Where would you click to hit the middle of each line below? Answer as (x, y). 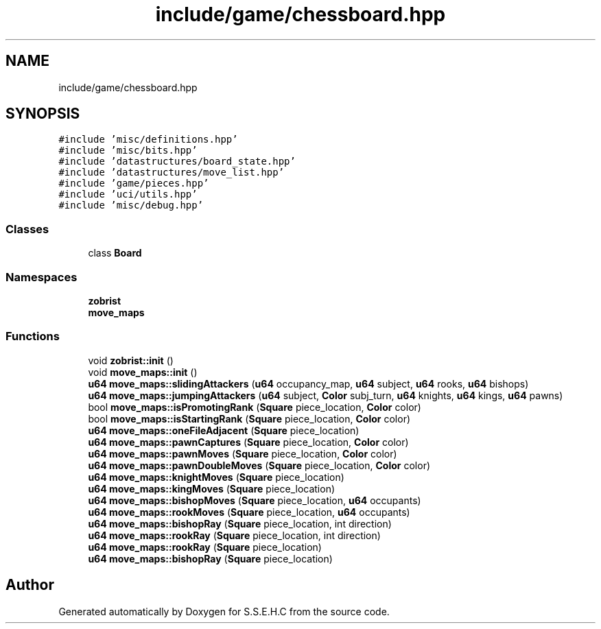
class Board (115, 253)
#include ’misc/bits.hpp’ (128, 151)
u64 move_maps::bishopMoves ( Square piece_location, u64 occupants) (255, 500)
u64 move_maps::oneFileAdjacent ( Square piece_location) (224, 430)
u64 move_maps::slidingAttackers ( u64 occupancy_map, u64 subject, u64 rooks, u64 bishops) (308, 383)
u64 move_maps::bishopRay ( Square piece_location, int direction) (240, 523)
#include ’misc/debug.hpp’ (131, 205)
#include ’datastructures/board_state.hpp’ (177, 162)
